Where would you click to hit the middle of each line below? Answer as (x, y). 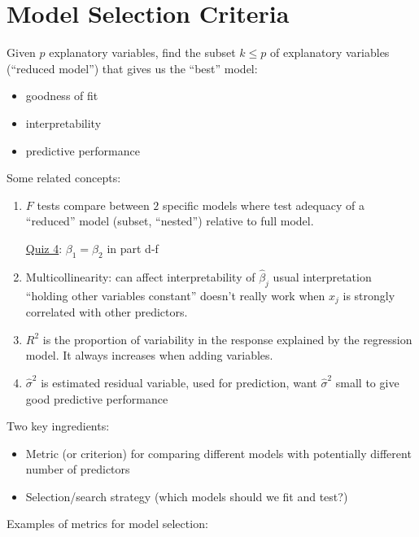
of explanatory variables (330, 52)
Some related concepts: (64, 178)
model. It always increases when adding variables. (149, 355)
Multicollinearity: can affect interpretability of (140, 276)
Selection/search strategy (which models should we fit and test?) (187, 496)
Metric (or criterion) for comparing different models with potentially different (218, 453)
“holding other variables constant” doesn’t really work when (175, 295)
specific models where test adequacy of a (264, 205)
